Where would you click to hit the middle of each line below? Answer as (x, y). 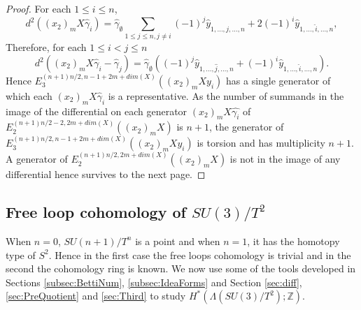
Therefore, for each (46, 47)
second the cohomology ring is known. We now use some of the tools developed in (181, 268)
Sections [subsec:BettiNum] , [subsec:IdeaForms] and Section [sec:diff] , (154, 282)
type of (21, 254)
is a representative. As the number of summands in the (226, 95)
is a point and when (178, 241)
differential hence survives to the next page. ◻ (106, 174)
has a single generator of (278, 80)
